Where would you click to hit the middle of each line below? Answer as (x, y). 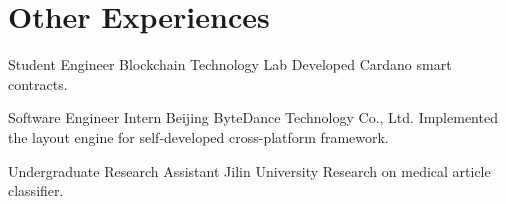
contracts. (38, 83)
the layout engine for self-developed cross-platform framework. (198, 136)
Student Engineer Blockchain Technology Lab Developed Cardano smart (230, 64)
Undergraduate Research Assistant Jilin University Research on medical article (249, 170)
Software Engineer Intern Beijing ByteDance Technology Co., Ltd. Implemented (253, 117)
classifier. (36, 190)
